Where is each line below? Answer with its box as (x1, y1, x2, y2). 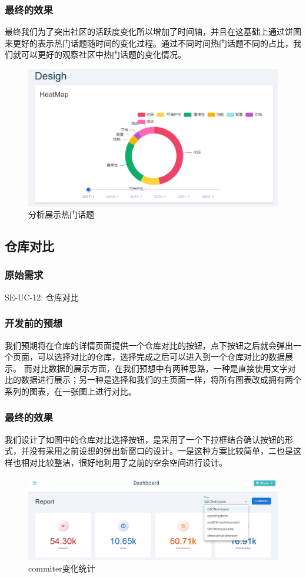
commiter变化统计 (28, 562, 95, 574)
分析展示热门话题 (28, 208, 94, 220)
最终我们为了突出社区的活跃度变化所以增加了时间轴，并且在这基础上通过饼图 (5, 25, 301, 38)
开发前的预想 (5, 316, 63, 330)
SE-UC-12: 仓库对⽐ (5, 290, 79, 303)
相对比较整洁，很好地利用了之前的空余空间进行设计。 (21, 456, 227, 468)
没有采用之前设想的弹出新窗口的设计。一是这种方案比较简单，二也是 (29, 445, 293, 457)
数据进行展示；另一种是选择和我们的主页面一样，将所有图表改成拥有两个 (21, 373, 301, 386)
